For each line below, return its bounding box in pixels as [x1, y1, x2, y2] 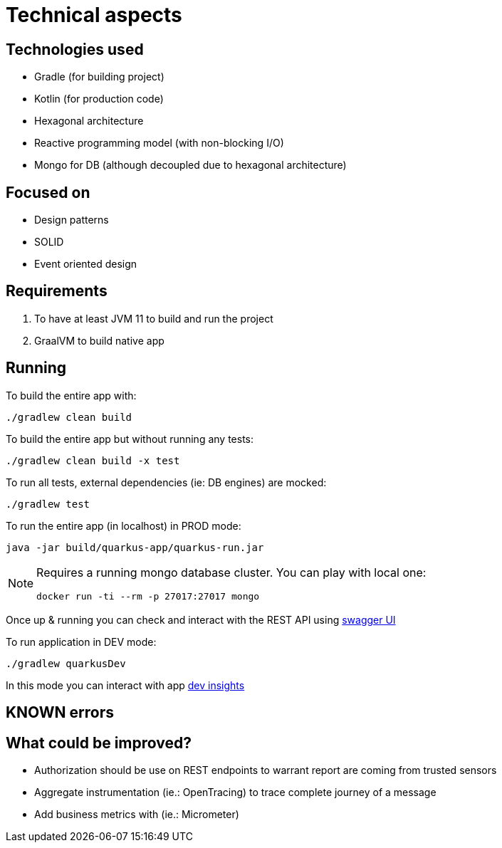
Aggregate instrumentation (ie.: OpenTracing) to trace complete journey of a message [34, 785, 436, 798]
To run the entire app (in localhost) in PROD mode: [6, 519, 241, 532]
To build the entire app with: [6, 389, 137, 402]
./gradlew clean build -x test [6, 454, 180, 466]
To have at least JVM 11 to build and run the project [34, 312, 273, 325]
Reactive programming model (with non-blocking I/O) [34, 137, 284, 150]
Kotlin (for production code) [34, 93, 164, 105]
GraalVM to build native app [34, 334, 164, 347]
